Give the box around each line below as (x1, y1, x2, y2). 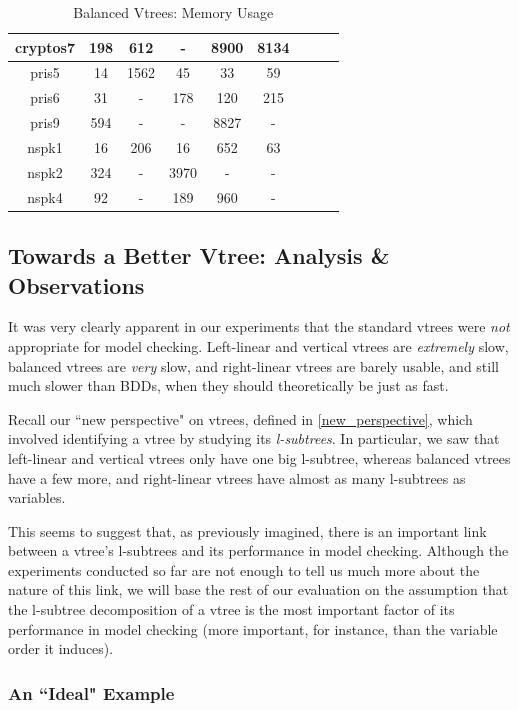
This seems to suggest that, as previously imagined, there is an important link (8, 520, 487, 541)
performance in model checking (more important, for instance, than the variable (8, 618, 498, 639)
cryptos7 (15, 36, 75, 57)
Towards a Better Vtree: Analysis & (8, 240, 390, 271)
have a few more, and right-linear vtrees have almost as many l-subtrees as (8, 467, 466, 488)
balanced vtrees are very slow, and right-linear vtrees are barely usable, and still (8, 355, 499, 376)
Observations (8, 269, 145, 300)
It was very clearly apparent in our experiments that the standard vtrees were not (8, 316, 510, 337)
